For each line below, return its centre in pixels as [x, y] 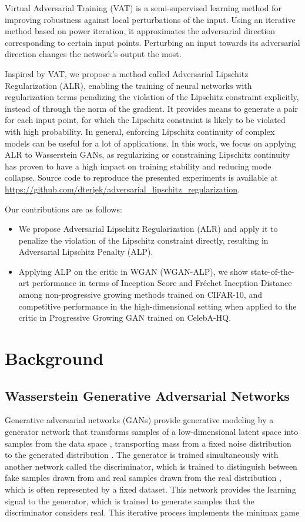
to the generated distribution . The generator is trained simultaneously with [142, 455]
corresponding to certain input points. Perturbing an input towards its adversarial [152, 42]
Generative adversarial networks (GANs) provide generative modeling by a [139, 420]
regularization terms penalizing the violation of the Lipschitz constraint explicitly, [152, 97]
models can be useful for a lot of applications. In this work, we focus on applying [150, 143]
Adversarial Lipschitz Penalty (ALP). [86, 252]
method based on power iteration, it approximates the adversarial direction [140, 31]
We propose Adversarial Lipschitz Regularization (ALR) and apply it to [148, 229]
